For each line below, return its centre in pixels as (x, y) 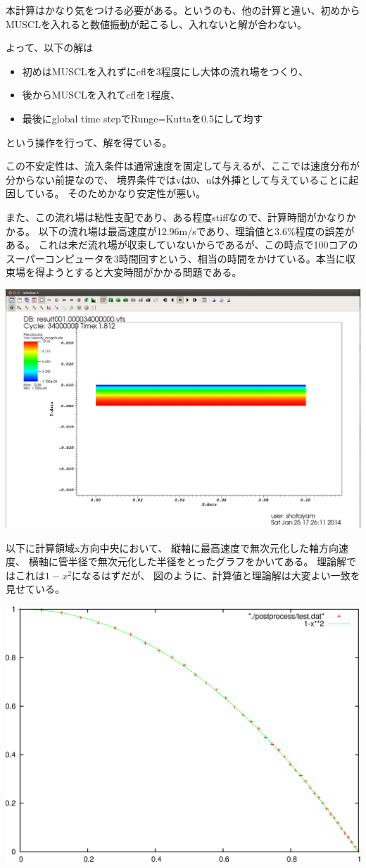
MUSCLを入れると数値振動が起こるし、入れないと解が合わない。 (156, 24)
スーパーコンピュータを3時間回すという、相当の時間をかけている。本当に (176, 258)
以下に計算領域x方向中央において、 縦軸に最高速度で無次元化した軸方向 (172, 547)
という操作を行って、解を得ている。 (89, 142)
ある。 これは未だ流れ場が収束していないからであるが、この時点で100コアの (182, 245)
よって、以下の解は (50, 48)
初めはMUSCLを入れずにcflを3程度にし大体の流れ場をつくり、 (165, 71)
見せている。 (35, 589)
